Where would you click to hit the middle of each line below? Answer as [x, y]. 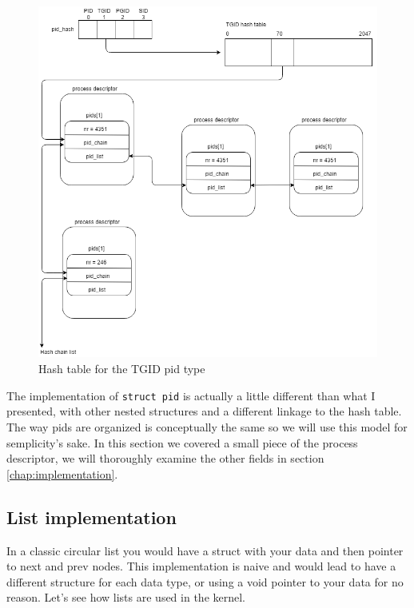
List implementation [92, 517]
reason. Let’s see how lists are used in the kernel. [126, 597]
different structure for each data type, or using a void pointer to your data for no [205, 581]
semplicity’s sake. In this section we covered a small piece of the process [182, 442]
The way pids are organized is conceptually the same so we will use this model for [207, 426]
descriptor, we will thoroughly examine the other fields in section [165, 458]
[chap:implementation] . [62, 473]
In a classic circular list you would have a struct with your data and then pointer [205, 550]
